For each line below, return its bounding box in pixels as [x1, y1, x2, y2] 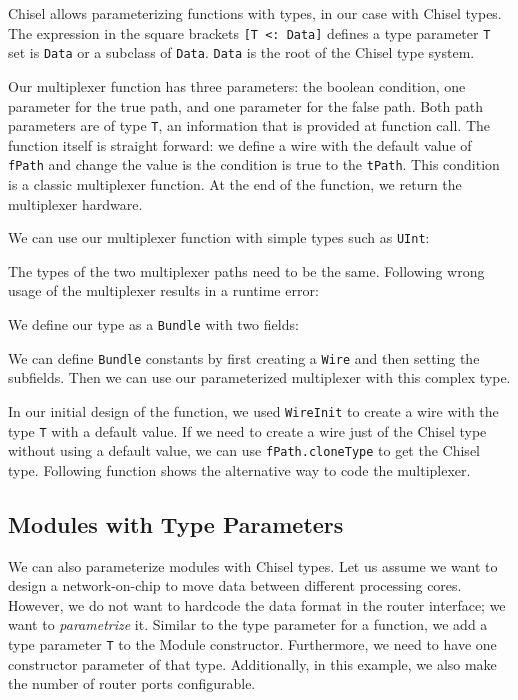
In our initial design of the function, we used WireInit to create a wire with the [8, 400, 499, 421]
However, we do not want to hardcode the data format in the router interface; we [8, 594, 506, 615]
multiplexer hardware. [8, 193, 143, 214]
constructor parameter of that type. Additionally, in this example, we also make [8, 653, 497, 674]
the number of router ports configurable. [8, 673, 256, 694]
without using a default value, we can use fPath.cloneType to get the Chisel [8, 440, 480, 461]
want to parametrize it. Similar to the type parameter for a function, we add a [8, 614, 488, 635]
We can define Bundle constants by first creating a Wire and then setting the [8, 347, 480, 368]
